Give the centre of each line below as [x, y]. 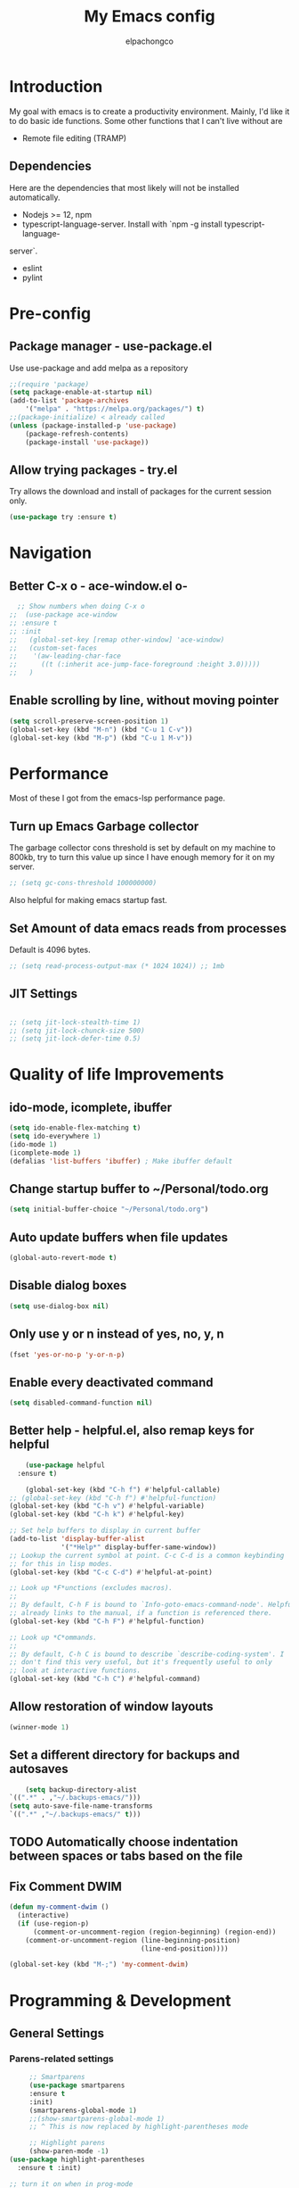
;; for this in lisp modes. [61, 1563]
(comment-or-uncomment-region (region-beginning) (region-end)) [154, 1932]
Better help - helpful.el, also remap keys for [132, 1431]
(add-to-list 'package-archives [69, 401]
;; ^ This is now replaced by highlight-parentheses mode [139, 2127]
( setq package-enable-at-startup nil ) [81, 393]
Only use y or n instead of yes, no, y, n [117, 1334]
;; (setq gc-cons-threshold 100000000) [83, 883]
